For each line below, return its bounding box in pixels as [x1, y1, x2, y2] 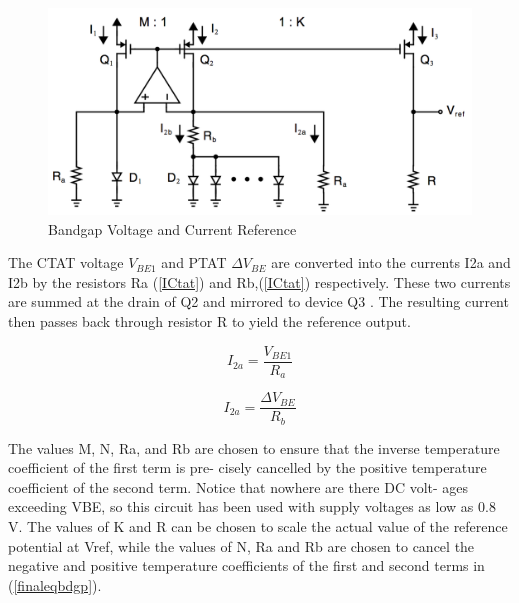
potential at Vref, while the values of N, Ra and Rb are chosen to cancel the [8, 535, 475, 556]
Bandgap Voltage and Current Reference [48, 218, 297, 239]
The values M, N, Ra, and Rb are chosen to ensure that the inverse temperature [8, 437, 500, 458]
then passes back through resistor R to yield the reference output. [8, 311, 411, 331]
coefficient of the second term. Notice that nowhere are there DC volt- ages [8, 476, 469, 497]
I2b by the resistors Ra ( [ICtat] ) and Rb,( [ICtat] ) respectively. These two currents [8, 271, 511, 292]
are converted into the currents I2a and [271, 252, 511, 273]
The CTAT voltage [8, 252, 124, 273]
